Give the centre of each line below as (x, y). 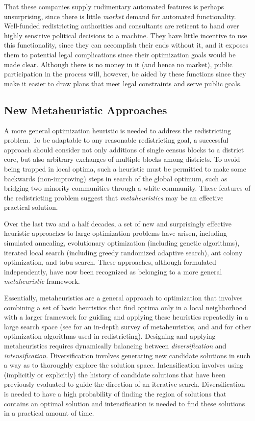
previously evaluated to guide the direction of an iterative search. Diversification (125, 384)
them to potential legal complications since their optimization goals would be (120, 54)
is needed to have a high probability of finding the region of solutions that (115, 393)
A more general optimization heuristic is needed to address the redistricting (117, 130)
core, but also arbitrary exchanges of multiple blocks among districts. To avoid (122, 159)
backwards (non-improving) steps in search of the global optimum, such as (116, 178)
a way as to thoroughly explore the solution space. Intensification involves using (124, 365)
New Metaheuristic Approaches (86, 110)
